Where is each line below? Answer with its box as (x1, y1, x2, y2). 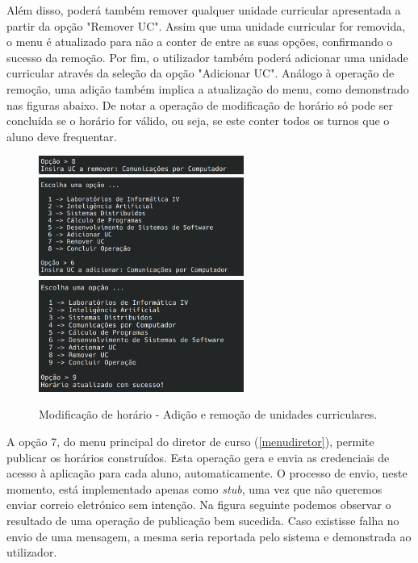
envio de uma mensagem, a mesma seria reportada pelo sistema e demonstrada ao (6, 528, 412, 544)
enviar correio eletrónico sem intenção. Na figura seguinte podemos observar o (6, 496, 391, 513)
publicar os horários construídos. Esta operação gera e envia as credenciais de (6, 448, 390, 465)
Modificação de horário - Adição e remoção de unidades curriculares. (39, 406, 378, 423)
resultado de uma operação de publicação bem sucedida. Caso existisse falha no (6, 511, 399, 528)
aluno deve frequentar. (6, 127, 117, 144)
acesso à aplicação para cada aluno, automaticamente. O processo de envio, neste (6, 465, 408, 482)
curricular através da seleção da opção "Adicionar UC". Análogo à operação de (6, 65, 395, 81)
